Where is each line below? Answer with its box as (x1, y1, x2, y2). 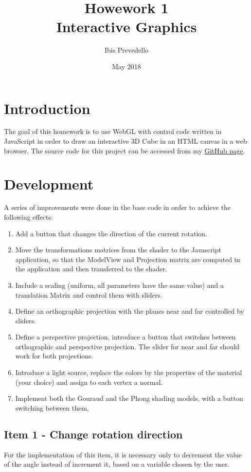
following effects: (4, 211, 53, 222)
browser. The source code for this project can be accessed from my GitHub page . (4, 145, 245, 155)
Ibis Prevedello (104, 45, 149, 55)
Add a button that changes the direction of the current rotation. (15, 228, 208, 238)
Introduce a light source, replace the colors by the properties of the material (15, 367, 242, 378)
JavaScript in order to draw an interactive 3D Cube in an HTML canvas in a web (4, 136, 247, 146)
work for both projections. (15, 351, 93, 361)
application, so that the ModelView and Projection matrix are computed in (15, 254, 240, 264)
